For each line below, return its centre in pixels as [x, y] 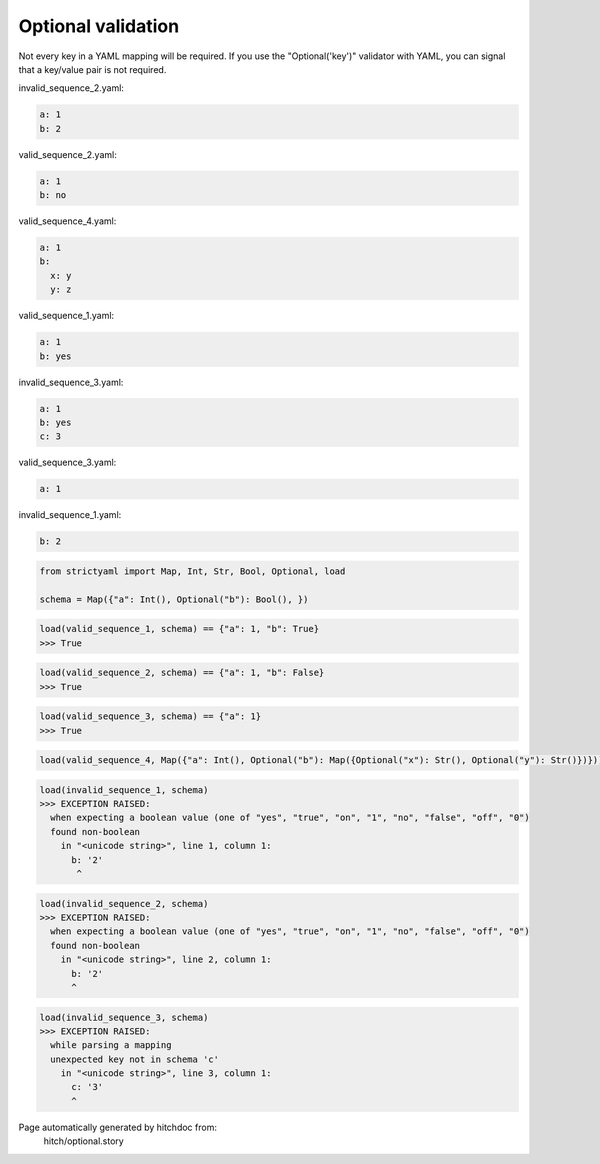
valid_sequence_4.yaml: [67, 221]
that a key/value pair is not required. [92, 69]
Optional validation [99, 26]
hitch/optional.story [83, 1141]
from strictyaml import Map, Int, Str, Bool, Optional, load [192, 571]
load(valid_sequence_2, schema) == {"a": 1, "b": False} [182, 673]
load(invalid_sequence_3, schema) [124, 1017]
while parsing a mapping [111, 1045]
